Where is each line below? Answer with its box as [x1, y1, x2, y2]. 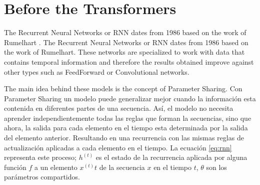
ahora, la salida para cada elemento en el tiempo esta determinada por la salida [4, 122, 248, 133]
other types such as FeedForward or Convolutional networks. [4, 66, 189, 77]
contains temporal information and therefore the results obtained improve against [4, 56, 254, 67]
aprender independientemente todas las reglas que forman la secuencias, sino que [4, 112, 251, 123]
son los [206, 161, 227, 172]
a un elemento [34, 161, 77, 172]
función [4, 161, 26, 172]
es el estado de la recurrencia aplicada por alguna [95, 152, 247, 162]
